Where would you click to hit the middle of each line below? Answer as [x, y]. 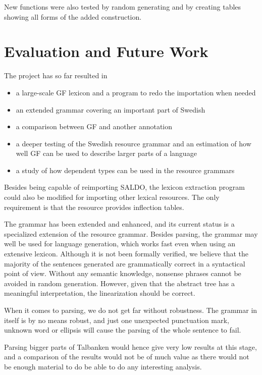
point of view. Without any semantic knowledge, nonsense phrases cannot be [123, 273]
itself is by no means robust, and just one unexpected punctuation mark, [117, 320]
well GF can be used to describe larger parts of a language [106, 153]
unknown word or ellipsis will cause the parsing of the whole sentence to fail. [123, 330]
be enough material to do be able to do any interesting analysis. [103, 366]
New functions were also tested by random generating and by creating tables [123, 7]
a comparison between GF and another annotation [94, 126]
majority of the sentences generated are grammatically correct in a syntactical [125, 263]
